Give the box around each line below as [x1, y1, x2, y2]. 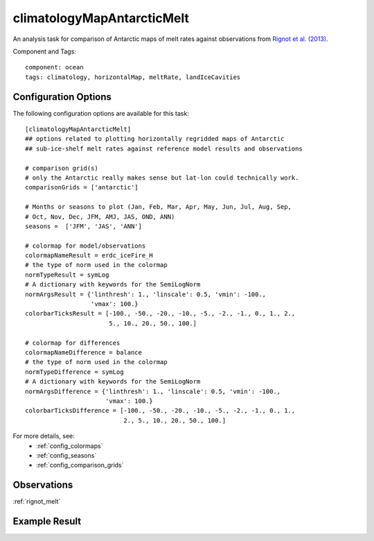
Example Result [12, 515, 82, 527]
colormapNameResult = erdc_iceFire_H [25, 252, 154, 259]
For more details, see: [12, 432, 75, 440]
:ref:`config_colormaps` [36, 441, 103, 450]
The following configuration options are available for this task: [12, 109, 190, 117]
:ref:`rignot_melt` [12, 497, 61, 506]
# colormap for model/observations [25, 241, 146, 250]
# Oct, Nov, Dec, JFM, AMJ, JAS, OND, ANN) [25, 212, 175, 221]
